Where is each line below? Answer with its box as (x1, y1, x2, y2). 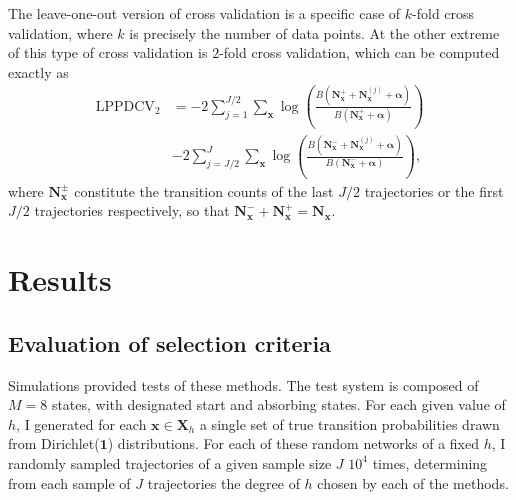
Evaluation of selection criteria (8, 327, 331, 358)
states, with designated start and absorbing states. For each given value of (51, 394, 506, 415)
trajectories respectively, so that (34, 200, 230, 221)
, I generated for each (16, 413, 147, 434)
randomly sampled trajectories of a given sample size (8, 452, 332, 473)
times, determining (372, 452, 488, 473)
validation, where (8, 22, 113, 43)
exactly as (8, 61, 69, 82)
